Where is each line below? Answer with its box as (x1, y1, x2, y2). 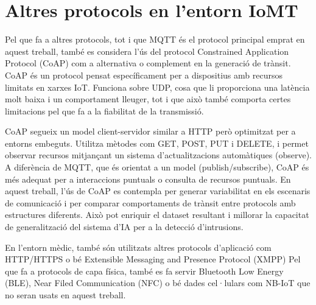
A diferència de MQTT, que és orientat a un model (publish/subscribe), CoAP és (5, 161, 309, 174)
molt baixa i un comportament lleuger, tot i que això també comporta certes (5, 93, 291, 105)
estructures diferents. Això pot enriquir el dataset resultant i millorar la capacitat (5, 208, 309, 221)
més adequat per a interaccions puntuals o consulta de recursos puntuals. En (5, 172, 291, 185)
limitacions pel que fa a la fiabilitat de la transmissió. (5, 104, 204, 117)
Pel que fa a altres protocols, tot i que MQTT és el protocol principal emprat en (5, 33, 305, 46)
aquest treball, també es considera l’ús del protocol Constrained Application (5, 44, 289, 57)
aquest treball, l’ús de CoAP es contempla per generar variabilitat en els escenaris (5, 184, 311, 197)
